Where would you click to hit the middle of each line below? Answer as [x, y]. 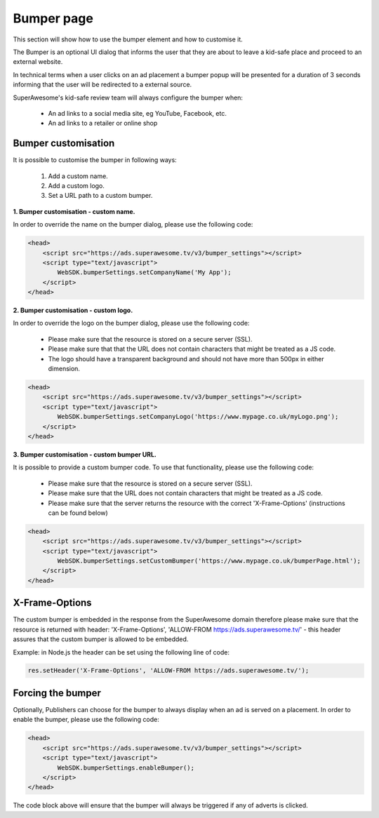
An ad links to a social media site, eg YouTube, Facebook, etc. [138, 113]
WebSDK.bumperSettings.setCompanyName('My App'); [144, 273]
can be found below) [78, 513]
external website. [38, 62]
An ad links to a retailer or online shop [103, 123]
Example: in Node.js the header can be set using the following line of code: [121, 652]
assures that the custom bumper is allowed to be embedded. [101, 639]
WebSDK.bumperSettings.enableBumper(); [126, 767]
